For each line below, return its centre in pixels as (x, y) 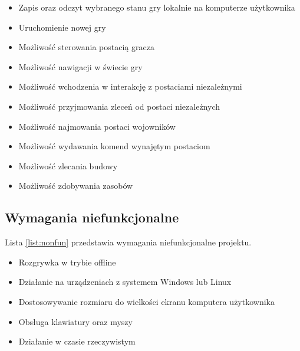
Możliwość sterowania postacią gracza (86, 47)
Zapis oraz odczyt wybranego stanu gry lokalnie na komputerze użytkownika (157, 7)
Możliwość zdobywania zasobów (76, 186)
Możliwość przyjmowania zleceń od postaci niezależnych (119, 106)
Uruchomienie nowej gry (62, 27)
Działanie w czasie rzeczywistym (77, 341)
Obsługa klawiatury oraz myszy (75, 321)
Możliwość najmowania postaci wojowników (97, 126)
